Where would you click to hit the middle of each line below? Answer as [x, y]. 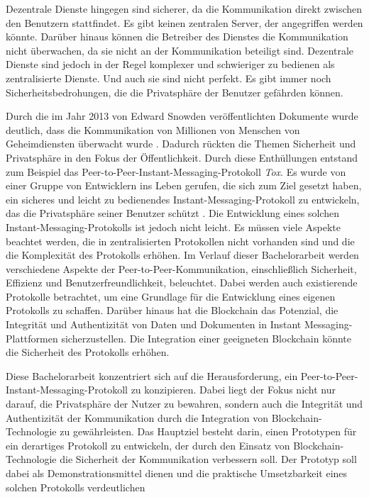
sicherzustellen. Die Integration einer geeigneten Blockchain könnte [206, 338]
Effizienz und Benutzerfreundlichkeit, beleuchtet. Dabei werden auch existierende [182, 283]
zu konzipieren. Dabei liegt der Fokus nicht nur [233, 390]
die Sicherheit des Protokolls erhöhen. [88, 352]
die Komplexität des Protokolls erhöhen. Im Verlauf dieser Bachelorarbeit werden [182, 255]
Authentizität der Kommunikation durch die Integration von [137, 417]
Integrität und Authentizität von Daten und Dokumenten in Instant [154, 324]
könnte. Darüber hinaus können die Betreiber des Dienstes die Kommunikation [177, 37]
